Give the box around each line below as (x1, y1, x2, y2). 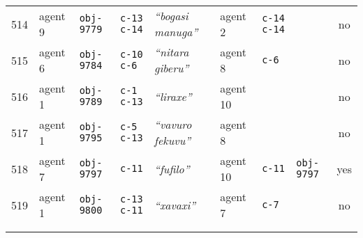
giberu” (154, 60, 189, 76)
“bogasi (154, 8, 188, 24)
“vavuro (154, 116, 192, 132)
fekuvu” (154, 132, 191, 148)
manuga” (154, 24, 198, 40)
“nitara (154, 44, 189, 60)
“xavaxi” (154, 196, 196, 213)
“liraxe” (154, 88, 192, 104)
